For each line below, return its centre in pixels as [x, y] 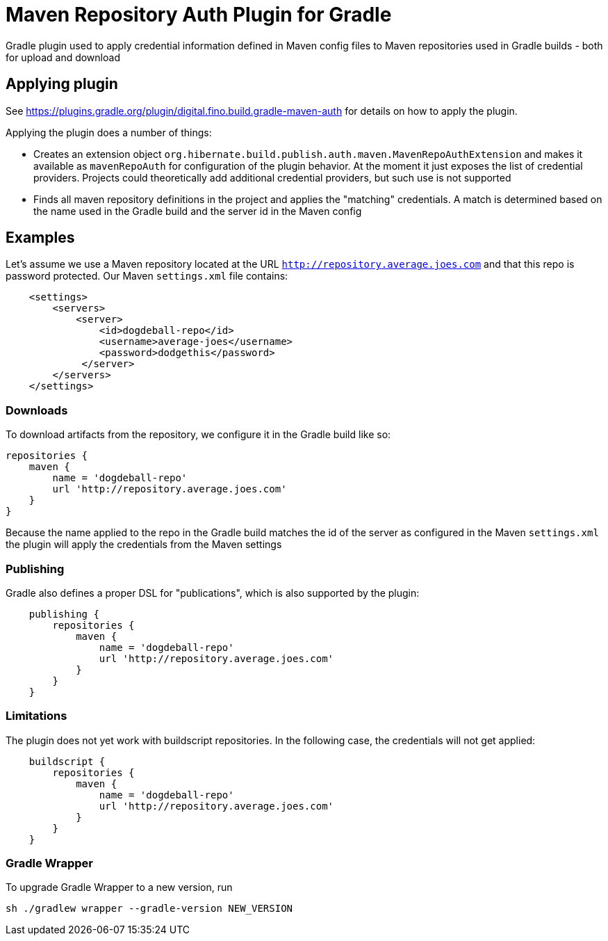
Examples [40, 238]
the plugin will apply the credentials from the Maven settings [144, 545]
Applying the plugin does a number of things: [109, 132]
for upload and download [63, 57]
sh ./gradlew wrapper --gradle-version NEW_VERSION [149, 909]
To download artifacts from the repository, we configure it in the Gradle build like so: [198, 435]
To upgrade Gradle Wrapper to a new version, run [119, 887]
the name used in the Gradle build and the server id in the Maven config [198, 211]
